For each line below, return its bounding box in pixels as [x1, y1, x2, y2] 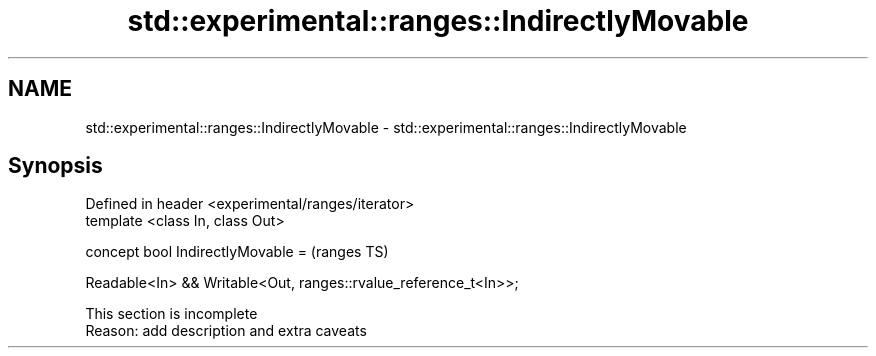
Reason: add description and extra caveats [85, 322, 367, 340]
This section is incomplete [85, 305, 258, 323]
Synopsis [8, 153, 103, 179]
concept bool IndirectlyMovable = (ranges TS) [85, 243, 389, 261]
